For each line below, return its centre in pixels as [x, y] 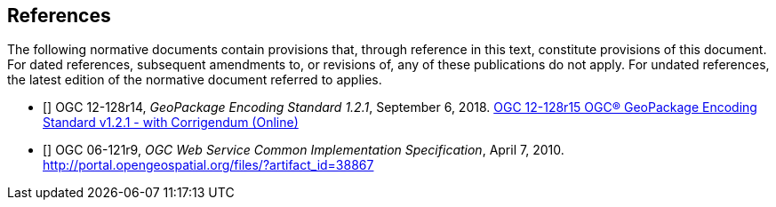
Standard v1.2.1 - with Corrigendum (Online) [171, 123]
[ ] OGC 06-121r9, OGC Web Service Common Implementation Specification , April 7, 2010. [304, 150]
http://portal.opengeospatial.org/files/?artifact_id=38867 [208, 165]
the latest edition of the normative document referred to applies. [195, 80]
